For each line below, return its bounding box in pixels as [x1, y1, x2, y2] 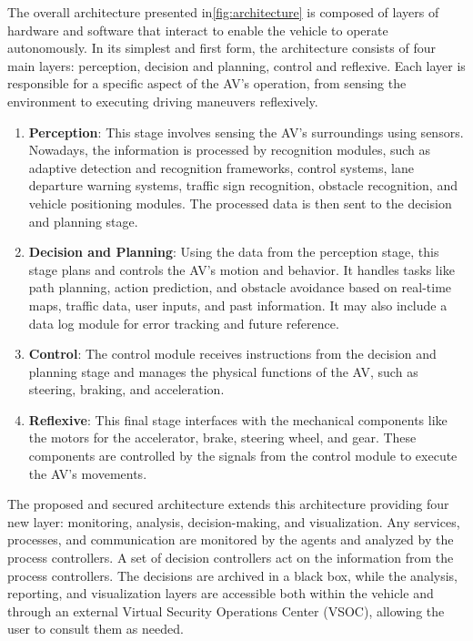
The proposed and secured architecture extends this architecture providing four [7, 494, 449, 514]
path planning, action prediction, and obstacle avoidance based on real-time [28, 278, 452, 297]
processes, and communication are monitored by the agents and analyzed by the [7, 530, 454, 549]
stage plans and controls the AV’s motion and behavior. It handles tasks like [28, 259, 455, 279]
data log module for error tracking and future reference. [28, 313, 339, 332]
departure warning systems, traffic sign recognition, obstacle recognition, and [28, 176, 458, 195]
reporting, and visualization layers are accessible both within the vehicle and [7, 584, 434, 603]
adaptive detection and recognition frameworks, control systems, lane [28, 158, 414, 177]
